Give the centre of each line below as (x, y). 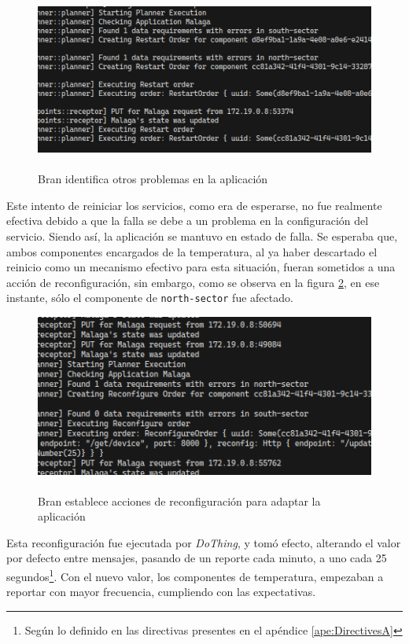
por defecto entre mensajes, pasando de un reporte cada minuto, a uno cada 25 (197, 558)
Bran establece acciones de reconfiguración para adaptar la (179, 500)
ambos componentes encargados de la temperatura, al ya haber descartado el (192, 251)
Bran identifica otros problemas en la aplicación (153, 179)
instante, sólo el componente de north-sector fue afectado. (150, 298)
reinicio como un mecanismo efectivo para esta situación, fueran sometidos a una (201, 267)
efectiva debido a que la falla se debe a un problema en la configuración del (188, 221)
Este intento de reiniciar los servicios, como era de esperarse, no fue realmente (194, 205)
